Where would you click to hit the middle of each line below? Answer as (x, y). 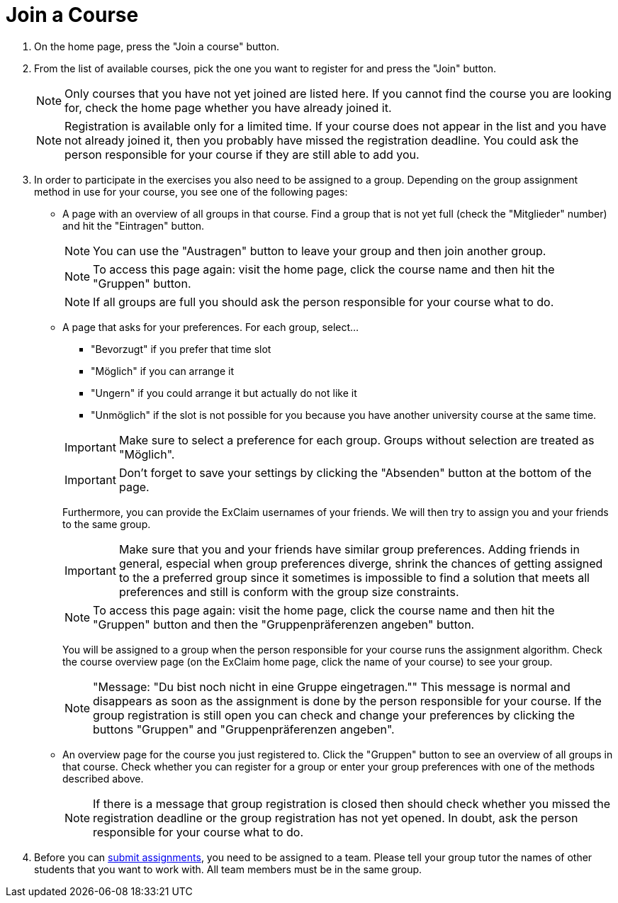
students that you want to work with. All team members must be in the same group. (228, 869)
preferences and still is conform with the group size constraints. (289, 591)
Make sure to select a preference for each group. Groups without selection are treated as (356, 440)
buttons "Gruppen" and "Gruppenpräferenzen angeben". (244, 729)
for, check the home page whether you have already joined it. (228, 107)
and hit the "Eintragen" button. (134, 225)
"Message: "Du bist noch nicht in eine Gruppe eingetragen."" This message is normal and (332, 686)
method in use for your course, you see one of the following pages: (191, 191)
